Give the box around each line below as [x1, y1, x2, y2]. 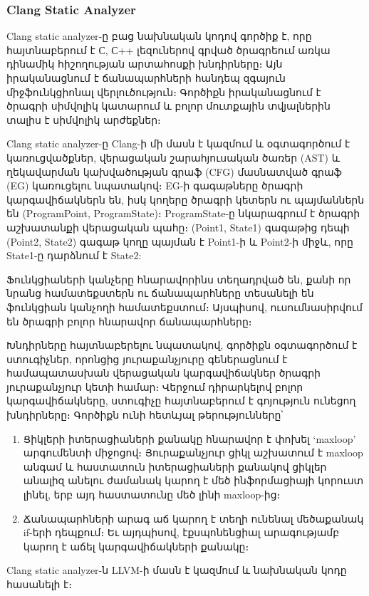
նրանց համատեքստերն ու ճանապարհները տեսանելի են [6, 286, 314, 300]
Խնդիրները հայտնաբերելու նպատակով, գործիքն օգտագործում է [6, 338, 358, 352]
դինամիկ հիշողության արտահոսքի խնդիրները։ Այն [6, 56, 283, 71]
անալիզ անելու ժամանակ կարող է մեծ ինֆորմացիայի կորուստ [23, 473, 364, 488]
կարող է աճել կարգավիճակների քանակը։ [23, 538, 249, 553]
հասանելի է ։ [6, 577, 73, 591]
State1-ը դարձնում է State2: [6, 248, 142, 263]
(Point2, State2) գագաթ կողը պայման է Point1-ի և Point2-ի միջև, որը [6, 234, 353, 249]
